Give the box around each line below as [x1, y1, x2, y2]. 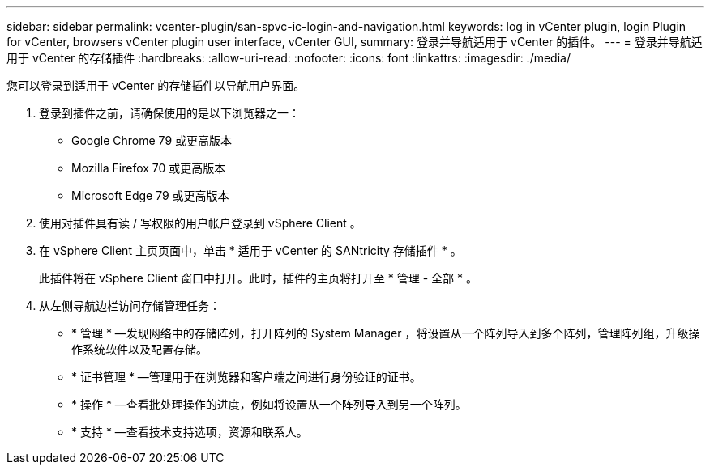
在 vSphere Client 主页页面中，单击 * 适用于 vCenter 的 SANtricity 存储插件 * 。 [39, 244, 462, 257]
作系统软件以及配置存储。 [71, 342, 207, 356]
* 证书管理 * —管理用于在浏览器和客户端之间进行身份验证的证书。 [71, 370, 421, 384]
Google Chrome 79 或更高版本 [71, 134, 233, 147]
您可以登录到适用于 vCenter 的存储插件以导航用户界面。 [6, 78, 306, 92]
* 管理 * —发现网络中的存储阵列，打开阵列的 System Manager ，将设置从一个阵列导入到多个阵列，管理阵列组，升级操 [71, 326, 700, 340]
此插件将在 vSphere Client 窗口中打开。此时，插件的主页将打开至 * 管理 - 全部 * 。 [39, 271, 477, 285]
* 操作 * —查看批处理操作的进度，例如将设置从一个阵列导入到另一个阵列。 [71, 397, 467, 411]
